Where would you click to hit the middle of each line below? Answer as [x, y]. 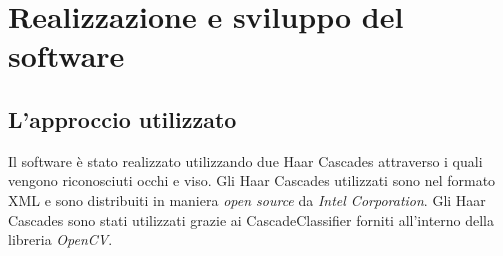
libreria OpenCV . [60, 239]
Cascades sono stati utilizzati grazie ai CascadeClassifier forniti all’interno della [251, 219]
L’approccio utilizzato [122, 118]
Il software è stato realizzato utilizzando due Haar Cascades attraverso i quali [245, 160]
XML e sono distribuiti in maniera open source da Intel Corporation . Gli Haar [247, 199]
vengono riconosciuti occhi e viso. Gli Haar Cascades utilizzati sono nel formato [252, 180]
